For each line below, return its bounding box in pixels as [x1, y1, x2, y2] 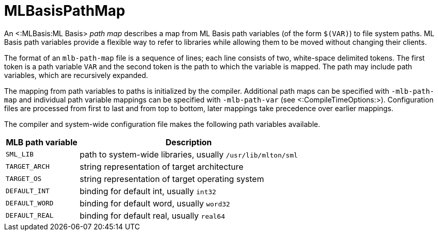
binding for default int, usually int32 [80, 186, 216, 196]
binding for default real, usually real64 [80, 210, 225, 221]
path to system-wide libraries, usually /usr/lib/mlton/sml [80, 149, 298, 160]
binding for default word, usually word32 [80, 198, 230, 208]
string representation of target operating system [80, 173, 264, 184]
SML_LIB [6, 150, 34, 159]
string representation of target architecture [80, 161, 244, 172]
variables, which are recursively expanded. [4, 70, 148, 80]
